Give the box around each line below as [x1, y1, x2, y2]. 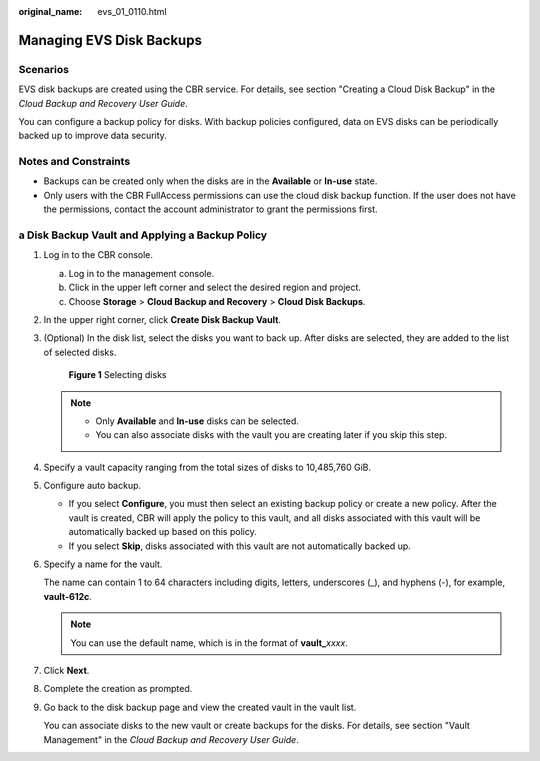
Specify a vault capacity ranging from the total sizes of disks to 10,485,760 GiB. [43, 461, 372, 473]
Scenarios [18, 62, 70, 76]
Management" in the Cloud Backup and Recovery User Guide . [43, 733, 299, 745]
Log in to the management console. [68, 267, 215, 279]
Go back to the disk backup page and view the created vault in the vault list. [43, 701, 357, 713]
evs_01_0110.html [97, 6, 167, 17]
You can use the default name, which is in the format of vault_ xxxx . [70, 636, 349, 649]
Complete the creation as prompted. [43, 683, 193, 695]
